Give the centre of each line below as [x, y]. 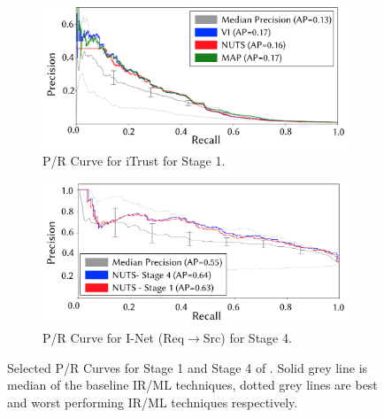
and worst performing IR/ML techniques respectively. [153, 402]
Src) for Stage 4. [247, 337]
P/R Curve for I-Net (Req [114, 337]
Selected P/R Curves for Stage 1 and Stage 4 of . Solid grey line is [188, 367]
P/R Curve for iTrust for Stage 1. [134, 161]
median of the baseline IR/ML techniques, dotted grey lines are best [192, 385]
